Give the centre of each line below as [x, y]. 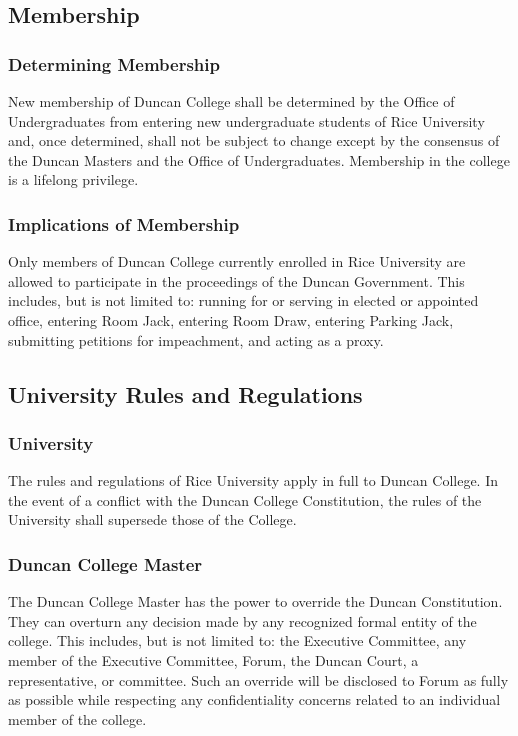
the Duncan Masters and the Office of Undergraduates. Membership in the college [259, 159]
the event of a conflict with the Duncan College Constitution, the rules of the [245, 499]
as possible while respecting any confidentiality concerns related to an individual [254, 699]
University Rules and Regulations [185, 393]
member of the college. [77, 718]
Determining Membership [114, 63]
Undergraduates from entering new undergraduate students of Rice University [246, 120]
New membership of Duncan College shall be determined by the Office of [231, 101]
